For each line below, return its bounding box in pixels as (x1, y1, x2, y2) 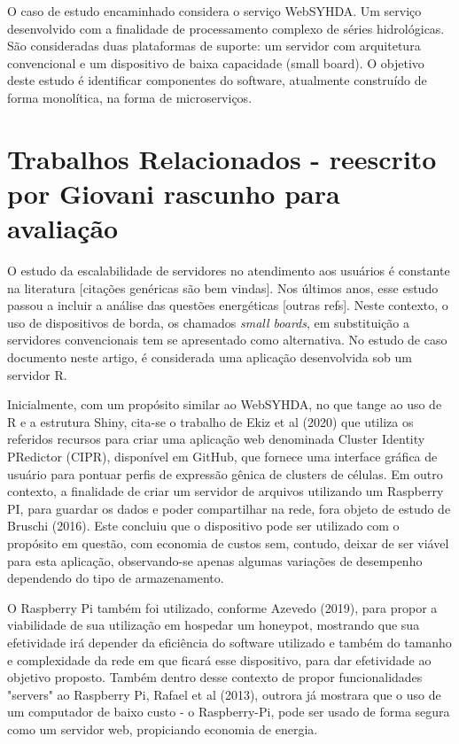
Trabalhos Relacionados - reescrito (7, 140, 437, 176)
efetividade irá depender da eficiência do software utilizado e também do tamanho (7, 632, 452, 651)
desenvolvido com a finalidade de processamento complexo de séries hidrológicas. (7, 19, 445, 37)
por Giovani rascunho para (7, 174, 340, 211)
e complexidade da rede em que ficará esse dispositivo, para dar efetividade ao (7, 650, 432, 669)
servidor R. (7, 365, 67, 384)
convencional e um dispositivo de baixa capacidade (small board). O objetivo (7, 53, 424, 72)
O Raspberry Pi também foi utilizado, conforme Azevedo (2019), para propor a (7, 598, 438, 616)
